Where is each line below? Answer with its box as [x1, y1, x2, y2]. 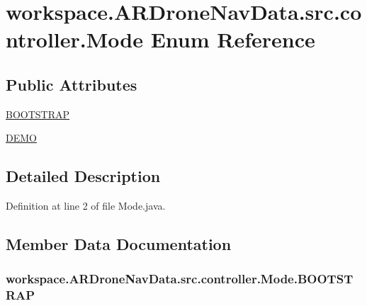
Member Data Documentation [6, 233, 232, 255]
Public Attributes [6, 73, 137, 95]
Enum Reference [150, 25, 315, 54]
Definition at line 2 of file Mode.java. [6, 198, 166, 213]
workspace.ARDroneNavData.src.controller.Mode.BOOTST [6, 270, 354, 288]
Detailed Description [6, 165, 161, 187]
